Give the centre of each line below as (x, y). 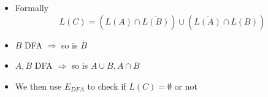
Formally (32, 7)
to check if (107, 86)
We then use (38, 86)
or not (186, 86)
